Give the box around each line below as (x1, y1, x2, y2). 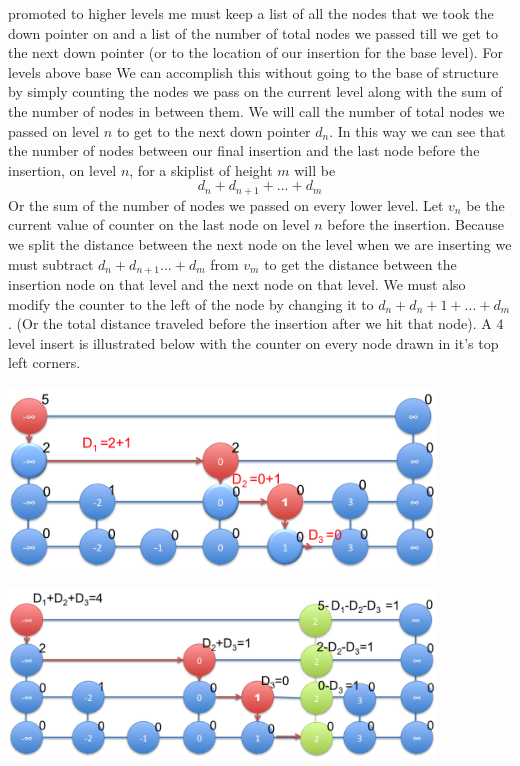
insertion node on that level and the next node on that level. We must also (8, 274, 466, 295)
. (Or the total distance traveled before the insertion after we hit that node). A (8, 313, 492, 334)
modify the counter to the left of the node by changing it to (8, 293, 374, 314)
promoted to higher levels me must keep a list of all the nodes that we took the (8, 3, 494, 23)
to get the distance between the (264, 253, 457, 274)
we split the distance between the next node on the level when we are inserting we (8, 233, 512, 254)
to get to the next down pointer (116, 120, 311, 141)
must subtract (8, 253, 94, 274)
